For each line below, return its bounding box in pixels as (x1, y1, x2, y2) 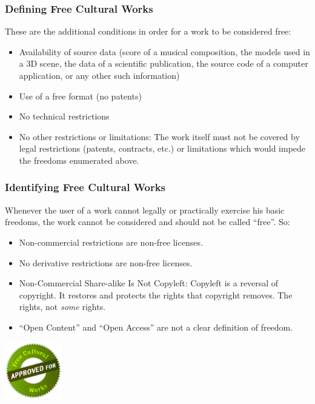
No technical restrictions (19, 110, 110, 123)
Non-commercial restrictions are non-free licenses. (19, 235, 203, 248)
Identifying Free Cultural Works (5, 180, 166, 195)
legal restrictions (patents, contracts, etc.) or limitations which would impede (19, 142, 306, 155)
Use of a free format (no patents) (19, 89, 142, 102)
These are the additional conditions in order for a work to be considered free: (5, 25, 291, 38)
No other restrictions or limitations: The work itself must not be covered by (19, 130, 300, 143)
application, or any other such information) (19, 69, 180, 81)
